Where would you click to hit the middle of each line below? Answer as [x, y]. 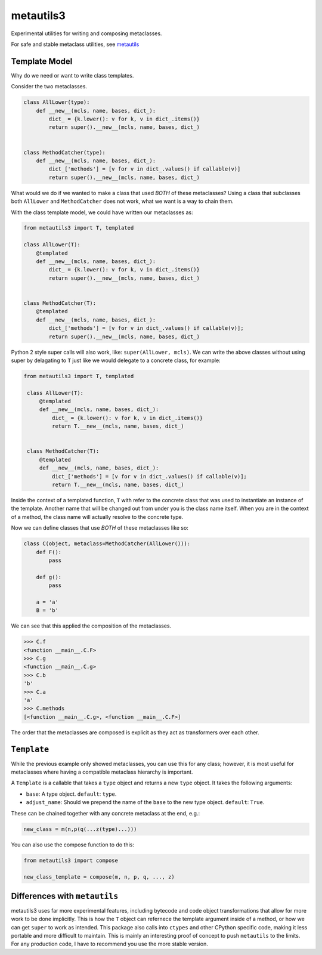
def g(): [49, 577]
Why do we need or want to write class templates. [72, 75]
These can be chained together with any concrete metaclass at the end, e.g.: [105, 813]
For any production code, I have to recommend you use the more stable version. [109, 944]
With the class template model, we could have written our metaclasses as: [102, 212]
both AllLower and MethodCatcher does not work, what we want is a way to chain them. [122, 201]
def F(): [49, 552]
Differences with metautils [65, 896]
